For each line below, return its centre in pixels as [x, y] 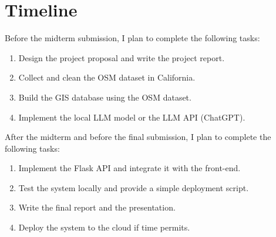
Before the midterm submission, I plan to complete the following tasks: [132, 38]
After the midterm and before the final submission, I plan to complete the [138, 137]
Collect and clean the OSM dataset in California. [107, 77]
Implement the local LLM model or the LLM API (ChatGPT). [132, 117]
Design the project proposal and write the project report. [122, 57]
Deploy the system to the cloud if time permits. [104, 227]
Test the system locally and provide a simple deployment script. [134, 187]
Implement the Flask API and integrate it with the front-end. [129, 168]
